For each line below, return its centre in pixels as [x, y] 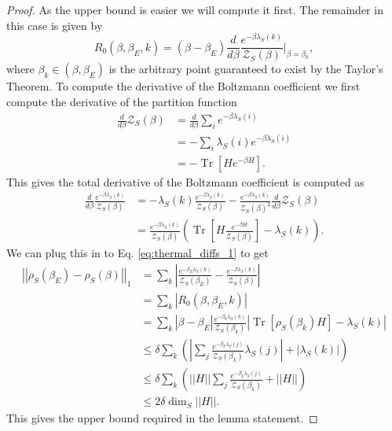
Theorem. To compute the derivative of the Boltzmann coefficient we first [183, 86]
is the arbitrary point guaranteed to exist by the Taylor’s [246, 69]
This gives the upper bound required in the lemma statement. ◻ [162, 418]
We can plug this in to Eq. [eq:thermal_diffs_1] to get [137, 253]
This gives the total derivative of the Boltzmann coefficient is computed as [185, 181]
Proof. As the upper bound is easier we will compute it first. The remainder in [195, 9]
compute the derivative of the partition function [122, 101]
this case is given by [55, 25]
